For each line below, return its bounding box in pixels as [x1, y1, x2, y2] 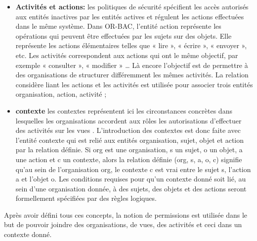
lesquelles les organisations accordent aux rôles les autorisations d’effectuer [15, 115, 242, 125]
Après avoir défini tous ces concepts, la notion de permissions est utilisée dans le [4, 209, 247, 220]
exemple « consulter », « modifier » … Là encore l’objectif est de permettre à [15, 60, 248, 70]
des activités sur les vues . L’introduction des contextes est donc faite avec [15, 125, 241, 135]
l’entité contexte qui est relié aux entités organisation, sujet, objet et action [15, 134, 244, 145]
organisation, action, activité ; [15, 89, 107, 99]
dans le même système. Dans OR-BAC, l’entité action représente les [15, 21, 221, 31]
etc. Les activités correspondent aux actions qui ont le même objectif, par [15, 50, 238, 60]
